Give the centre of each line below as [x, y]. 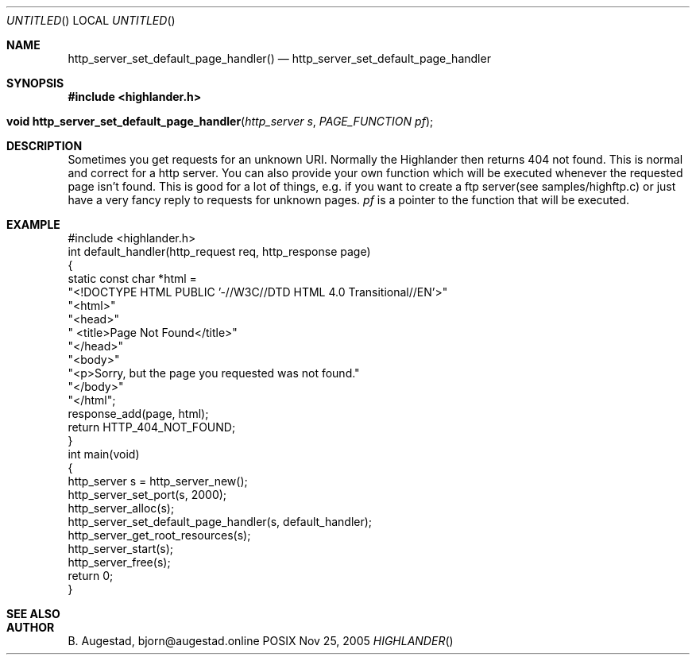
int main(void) [104, 454]
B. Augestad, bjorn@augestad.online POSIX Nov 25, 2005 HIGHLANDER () [261, 641]
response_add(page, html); [138, 414]
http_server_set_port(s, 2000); [147, 495]
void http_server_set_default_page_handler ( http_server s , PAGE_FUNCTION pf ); [220, 121]
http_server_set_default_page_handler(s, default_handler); [220, 522]
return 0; [91, 576]
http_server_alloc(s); [121, 508]
